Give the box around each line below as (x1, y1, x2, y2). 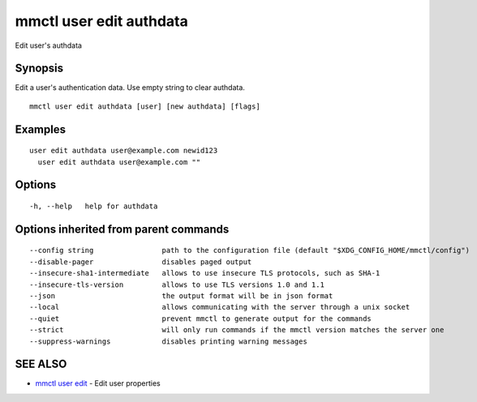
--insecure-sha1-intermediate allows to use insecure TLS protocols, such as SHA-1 (29, 268, 380, 278)
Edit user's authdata (15, 41, 83, 50)
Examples (15, 122, 67, 136)
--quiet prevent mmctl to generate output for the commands (29, 314, 372, 323)
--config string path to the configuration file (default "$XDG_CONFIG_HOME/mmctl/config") (29, 246, 471, 255)
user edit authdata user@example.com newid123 (29, 146, 218, 156)
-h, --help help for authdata (29, 202, 158, 211)
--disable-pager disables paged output (29, 257, 252, 267)
